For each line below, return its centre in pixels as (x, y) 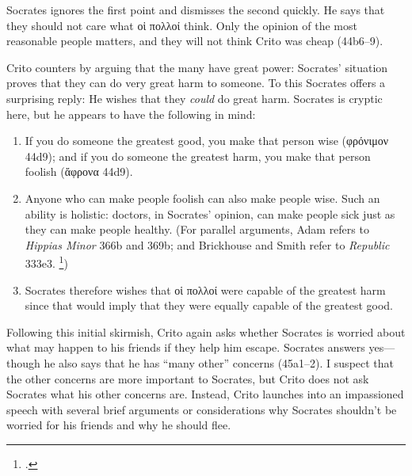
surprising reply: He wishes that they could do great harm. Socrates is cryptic (195, 98)
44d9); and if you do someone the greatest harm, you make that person (198, 156)
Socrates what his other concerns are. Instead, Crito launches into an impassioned (205, 394)
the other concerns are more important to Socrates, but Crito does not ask (188, 378)
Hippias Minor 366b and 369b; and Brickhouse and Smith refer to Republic (207, 244)
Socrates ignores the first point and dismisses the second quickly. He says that (196, 10)
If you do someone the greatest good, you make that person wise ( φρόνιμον (206, 141)
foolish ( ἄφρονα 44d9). (79, 171)
